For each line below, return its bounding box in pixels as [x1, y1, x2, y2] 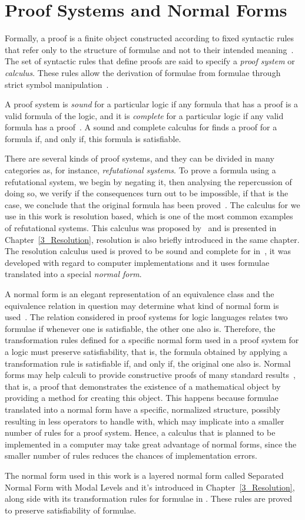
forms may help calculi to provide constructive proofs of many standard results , [5, 368, 296, 381]
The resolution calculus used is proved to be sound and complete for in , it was [5, 245, 291, 257]
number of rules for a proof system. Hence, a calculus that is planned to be [5, 426, 276, 439]
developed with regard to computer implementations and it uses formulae [5, 256, 270, 268]
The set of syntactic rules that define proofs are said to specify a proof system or [5, 55, 295, 67]
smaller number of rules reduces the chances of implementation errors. [5, 449, 257, 462]
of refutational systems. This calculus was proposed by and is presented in [5, 222, 277, 234]
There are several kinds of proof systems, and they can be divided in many [5, 152, 274, 164]
